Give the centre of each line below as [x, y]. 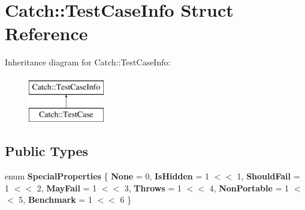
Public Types [47, 151]
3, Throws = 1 [153, 187]
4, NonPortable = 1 [249, 187]
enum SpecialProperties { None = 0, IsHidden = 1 [107, 176]
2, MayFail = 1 [67, 187]
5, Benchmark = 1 [55, 199]
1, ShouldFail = [268, 176]
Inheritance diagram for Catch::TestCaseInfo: [88, 62]
